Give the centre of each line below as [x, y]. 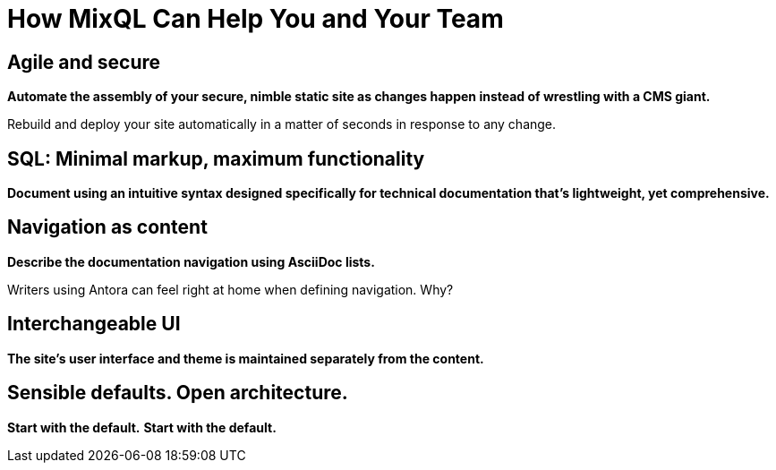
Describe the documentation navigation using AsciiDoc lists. [191, 261]
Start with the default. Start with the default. [142, 427]
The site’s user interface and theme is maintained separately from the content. [246, 358]
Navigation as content [107, 227]
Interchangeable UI [94, 324]
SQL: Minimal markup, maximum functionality [216, 158]
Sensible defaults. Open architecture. [178, 393]
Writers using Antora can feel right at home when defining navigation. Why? [230, 289]
